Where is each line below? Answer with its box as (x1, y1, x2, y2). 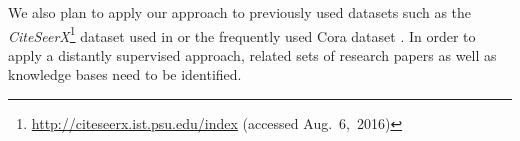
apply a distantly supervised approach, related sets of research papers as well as (8, 44, 497, 65)
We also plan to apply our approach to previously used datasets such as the (8, 2, 472, 22)
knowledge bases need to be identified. (8, 64, 242, 85)
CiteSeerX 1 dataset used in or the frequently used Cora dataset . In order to (8, 22, 476, 46)
